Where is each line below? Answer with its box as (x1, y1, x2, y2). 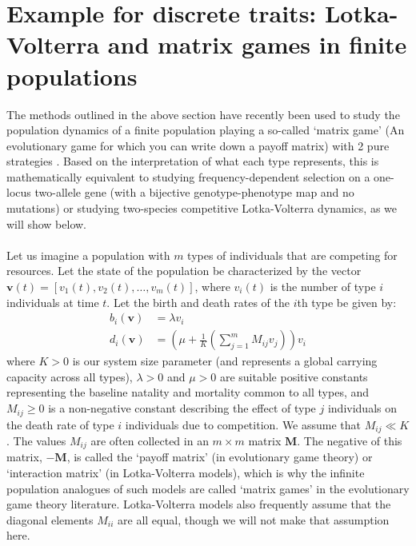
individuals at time (6, 293, 99, 310)
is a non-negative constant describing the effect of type (48, 400, 316, 416)
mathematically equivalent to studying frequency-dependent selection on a (6, 168, 370, 185)
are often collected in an (90, 432, 209, 448)
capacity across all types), (6, 368, 133, 385)
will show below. (6, 215, 87, 232)
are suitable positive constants (219, 368, 368, 385)
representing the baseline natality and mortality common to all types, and (6, 384, 370, 401)
